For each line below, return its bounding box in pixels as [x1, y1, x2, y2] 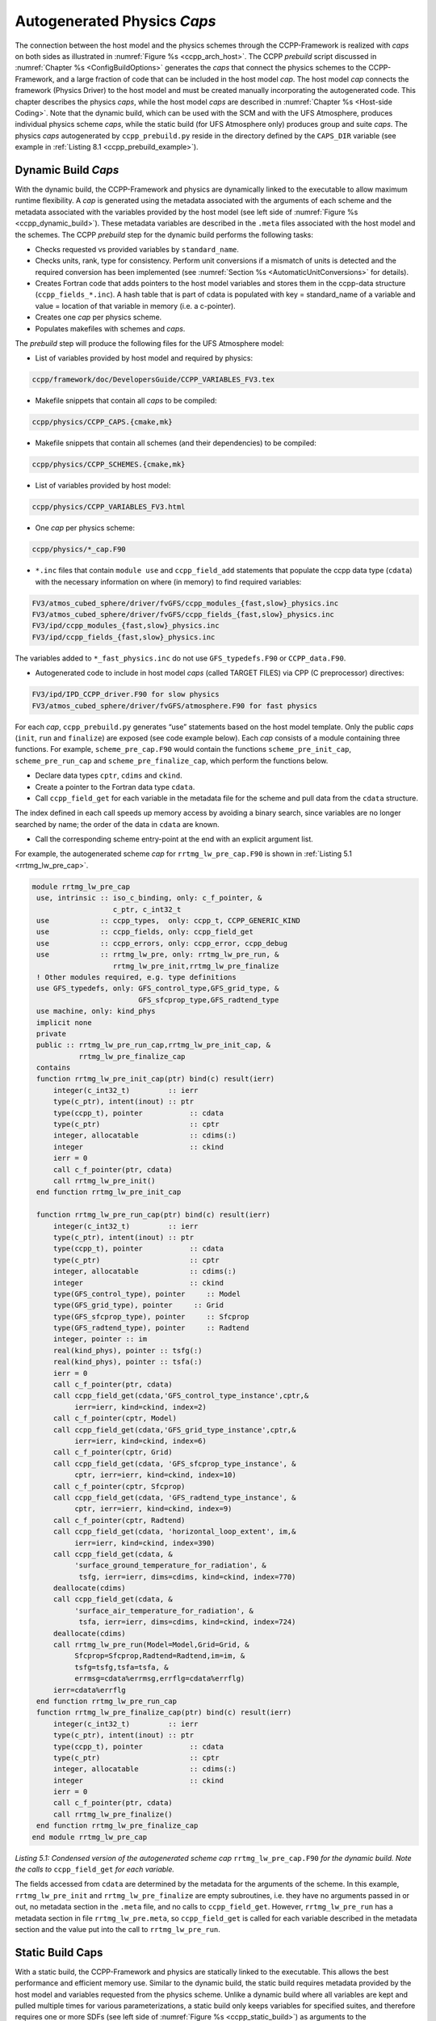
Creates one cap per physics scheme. [35, 312, 162, 323]
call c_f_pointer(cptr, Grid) [52, 1448, 173, 1457]
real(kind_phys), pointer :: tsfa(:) [52, 1357, 203, 1366]
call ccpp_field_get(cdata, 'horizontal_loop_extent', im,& [52, 1527, 296, 1536]
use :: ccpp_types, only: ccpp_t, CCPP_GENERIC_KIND [36, 916, 300, 926]
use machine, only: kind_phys [36, 1006, 157, 1016]
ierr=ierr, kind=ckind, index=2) [73, 1403, 208, 1411]
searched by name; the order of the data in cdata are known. [15, 819, 220, 829]
